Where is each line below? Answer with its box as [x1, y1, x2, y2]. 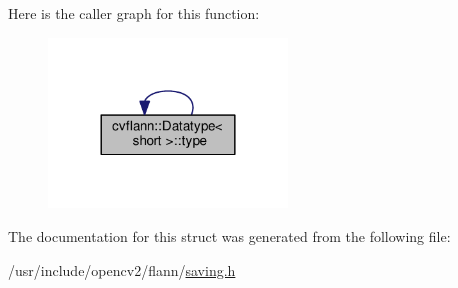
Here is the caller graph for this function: [8, 3, 260, 23]
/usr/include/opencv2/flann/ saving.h [8, 259, 236, 280]
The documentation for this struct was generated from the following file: [8, 226, 451, 247]
